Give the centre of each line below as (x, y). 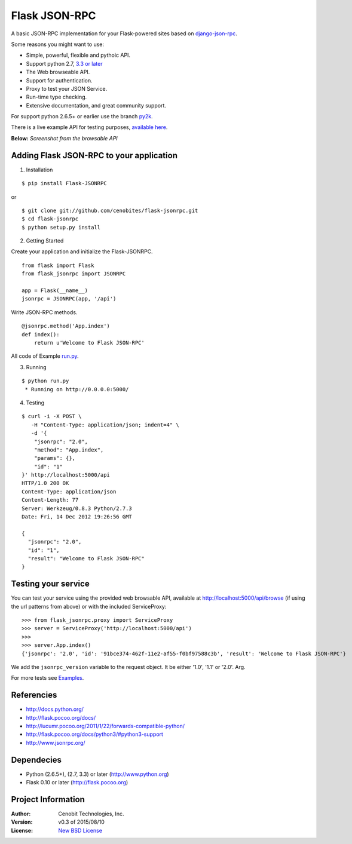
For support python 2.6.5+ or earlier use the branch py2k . (82, 116)
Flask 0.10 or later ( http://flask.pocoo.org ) (77, 782)
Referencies (34, 695)
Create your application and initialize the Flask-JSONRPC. (82, 251)
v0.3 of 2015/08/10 (81, 822)
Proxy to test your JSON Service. (67, 88)
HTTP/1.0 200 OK (45, 483)
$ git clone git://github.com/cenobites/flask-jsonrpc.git (110, 210)
